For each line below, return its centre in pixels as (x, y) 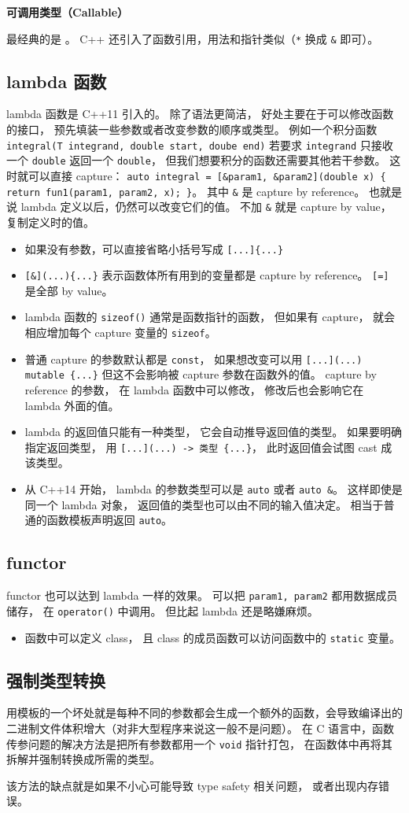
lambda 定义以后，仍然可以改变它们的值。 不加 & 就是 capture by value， (206, 207)
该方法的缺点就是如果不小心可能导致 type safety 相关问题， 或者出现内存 (192, 785)
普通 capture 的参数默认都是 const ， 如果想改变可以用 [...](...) (193, 358)
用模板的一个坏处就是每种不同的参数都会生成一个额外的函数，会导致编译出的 (204, 713)
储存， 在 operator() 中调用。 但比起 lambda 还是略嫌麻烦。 (162, 610)
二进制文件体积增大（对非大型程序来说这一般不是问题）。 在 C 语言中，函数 (201, 728)
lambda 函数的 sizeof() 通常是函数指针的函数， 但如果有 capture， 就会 (210, 317)
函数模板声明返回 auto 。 (110, 520)
